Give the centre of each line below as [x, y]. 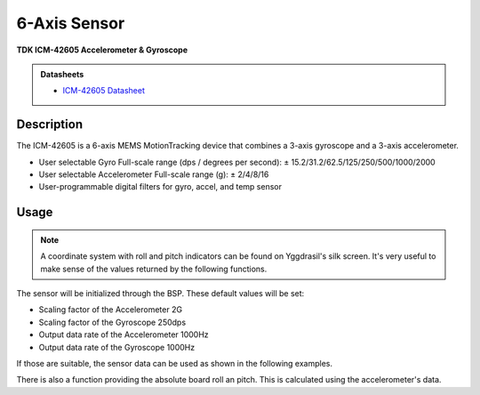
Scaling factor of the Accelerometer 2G [110, 310]
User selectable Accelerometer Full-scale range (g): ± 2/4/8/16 [154, 174]
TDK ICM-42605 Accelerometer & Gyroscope [102, 50]
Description [50, 125]
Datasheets [62, 74]
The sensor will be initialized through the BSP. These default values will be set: [160, 293]
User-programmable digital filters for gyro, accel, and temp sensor [160, 187]
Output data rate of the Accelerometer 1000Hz [124, 335]
